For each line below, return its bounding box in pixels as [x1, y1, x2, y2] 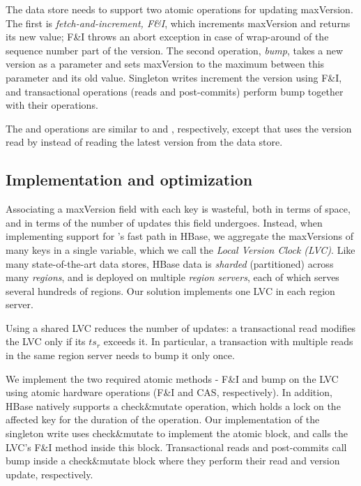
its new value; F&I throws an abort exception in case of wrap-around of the [6, 29, 329, 44]
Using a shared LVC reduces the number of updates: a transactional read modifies [6, 320, 356, 335]
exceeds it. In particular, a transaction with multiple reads [103, 334, 353, 349]
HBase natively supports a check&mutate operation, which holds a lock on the [6, 398, 341, 413]
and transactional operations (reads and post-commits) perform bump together [6, 84, 344, 98]
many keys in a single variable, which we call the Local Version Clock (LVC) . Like [6, 242, 355, 257]
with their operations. [6, 98, 98, 112]
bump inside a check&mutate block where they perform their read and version [6, 453, 340, 468]
